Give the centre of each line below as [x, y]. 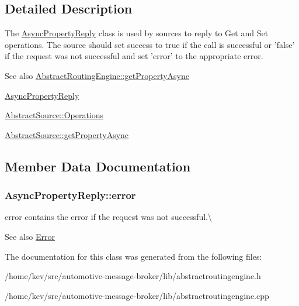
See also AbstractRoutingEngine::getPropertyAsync [97, 75]
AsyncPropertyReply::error [70, 195]
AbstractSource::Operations [54, 115]
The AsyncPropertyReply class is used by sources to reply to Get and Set [137, 33]
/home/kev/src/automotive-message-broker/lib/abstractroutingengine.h [133, 276]
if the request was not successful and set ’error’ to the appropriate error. [134, 56]
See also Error [30, 236]
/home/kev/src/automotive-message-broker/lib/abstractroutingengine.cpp [137, 295]
